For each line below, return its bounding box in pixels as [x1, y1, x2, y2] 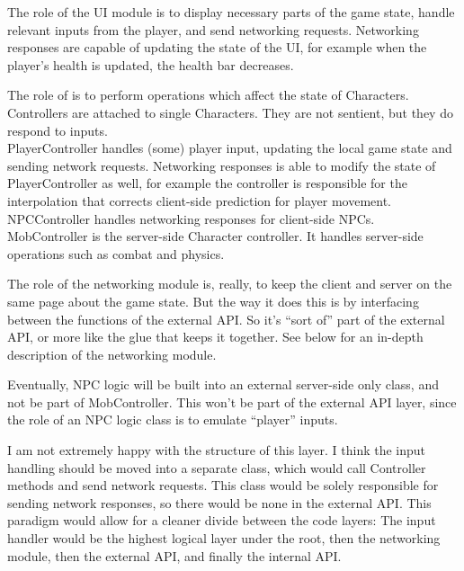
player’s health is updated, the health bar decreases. [7, 55, 294, 74]
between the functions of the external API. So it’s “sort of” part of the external [7, 309, 445, 328]
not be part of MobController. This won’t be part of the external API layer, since [7, 392, 457, 411]
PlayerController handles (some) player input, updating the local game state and [7, 138, 452, 157]
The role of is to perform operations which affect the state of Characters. [7, 85, 409, 104]
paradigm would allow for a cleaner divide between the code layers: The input [7, 511, 436, 530]
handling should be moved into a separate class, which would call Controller [7, 458, 426, 477]
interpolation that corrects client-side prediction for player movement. [7, 191, 391, 210]
